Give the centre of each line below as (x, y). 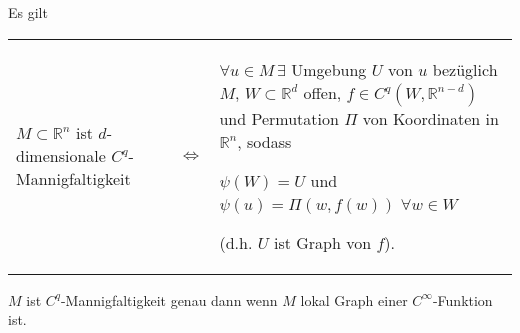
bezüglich (465, 69)
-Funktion (462, 299)
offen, (322, 92)
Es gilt (28, 12)
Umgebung (329, 69)
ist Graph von (322, 242)
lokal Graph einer (354, 299)
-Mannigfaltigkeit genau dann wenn (169, 299)
